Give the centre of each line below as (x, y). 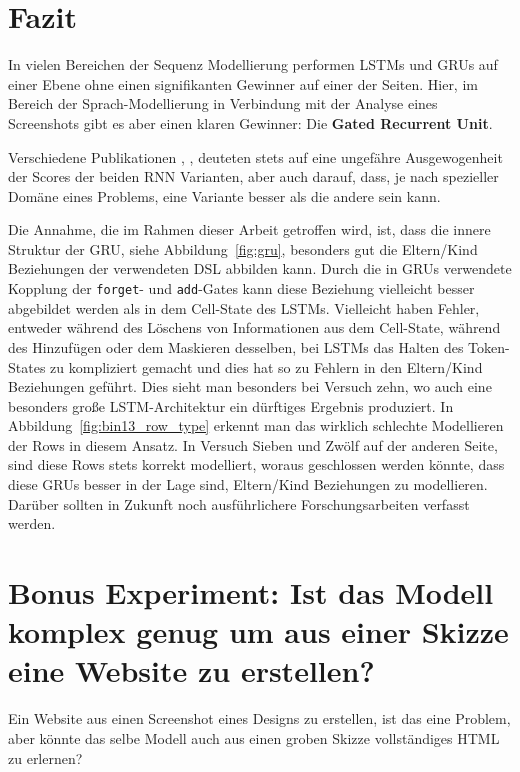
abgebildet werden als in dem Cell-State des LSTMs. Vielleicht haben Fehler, (244, 307)
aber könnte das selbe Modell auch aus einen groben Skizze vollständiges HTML (254, 737)
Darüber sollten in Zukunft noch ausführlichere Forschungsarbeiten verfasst (239, 503)
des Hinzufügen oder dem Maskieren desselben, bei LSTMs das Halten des (236, 346)
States (27, 366)
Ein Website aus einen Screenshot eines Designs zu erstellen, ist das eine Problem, (259, 718)
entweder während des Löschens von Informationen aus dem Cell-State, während (254, 327)
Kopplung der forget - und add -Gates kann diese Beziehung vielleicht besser (241, 288)
